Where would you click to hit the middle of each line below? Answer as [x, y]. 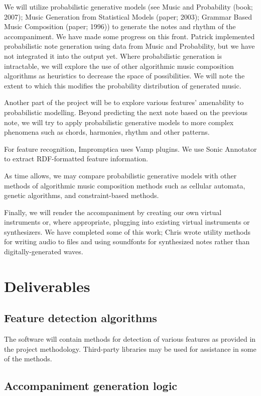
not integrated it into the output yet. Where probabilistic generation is [113, 56]
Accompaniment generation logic [91, 386]
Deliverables [47, 286]
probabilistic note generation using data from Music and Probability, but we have [129, 46]
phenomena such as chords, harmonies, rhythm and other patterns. [107, 132]
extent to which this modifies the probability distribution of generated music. [123, 85]
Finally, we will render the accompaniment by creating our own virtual [113, 212]
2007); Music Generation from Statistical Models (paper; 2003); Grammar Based [128, 16]
